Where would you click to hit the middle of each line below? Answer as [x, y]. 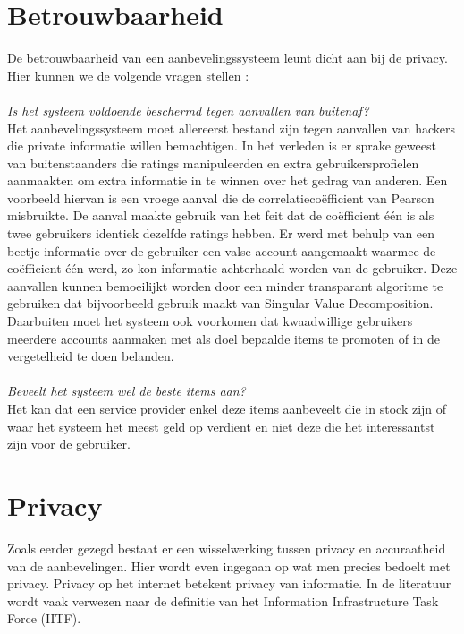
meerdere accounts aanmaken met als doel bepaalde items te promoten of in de [224, 338]
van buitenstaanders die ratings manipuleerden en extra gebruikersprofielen [213, 163]
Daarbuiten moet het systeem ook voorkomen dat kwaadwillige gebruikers [210, 321]
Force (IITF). [44, 618]
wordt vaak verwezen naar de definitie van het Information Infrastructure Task [223, 600]
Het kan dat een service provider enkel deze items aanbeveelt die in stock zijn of [227, 408]
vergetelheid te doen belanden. [91, 356]
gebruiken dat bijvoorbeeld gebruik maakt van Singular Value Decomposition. [220, 303]
